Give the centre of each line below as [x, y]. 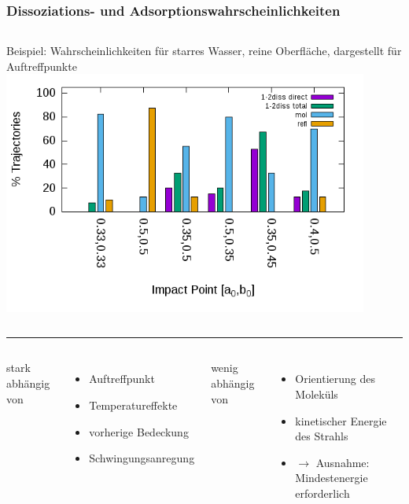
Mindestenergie [332, 478]
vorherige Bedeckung [139, 431]
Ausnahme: [343, 462]
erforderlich [322, 493]
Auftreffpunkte [42, 66]
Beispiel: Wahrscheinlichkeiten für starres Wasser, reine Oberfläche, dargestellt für [204, 51]
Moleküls [317, 394]
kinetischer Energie [341, 420]
